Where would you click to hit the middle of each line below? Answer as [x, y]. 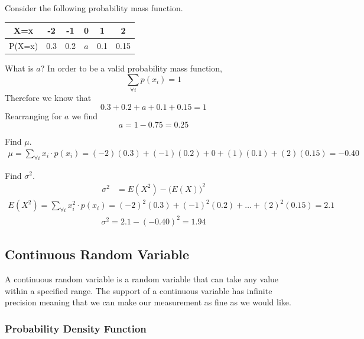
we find [85, 115]
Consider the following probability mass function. [94, 8]
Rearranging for [33, 115]
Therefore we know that [48, 97]
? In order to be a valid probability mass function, [131, 68]
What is [19, 68]
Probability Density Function [76, 328]
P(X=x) [24, 45]
